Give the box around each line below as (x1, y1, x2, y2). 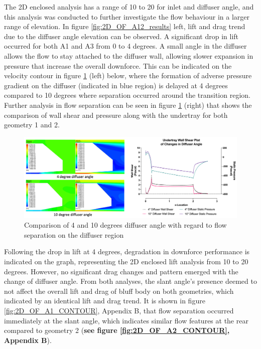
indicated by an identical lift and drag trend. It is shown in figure (4, 295, 205, 306)
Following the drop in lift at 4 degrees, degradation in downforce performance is (4, 246, 250, 257)
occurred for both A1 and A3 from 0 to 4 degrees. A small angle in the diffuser (4, 41, 247, 51)
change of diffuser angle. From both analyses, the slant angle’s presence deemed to (4, 276, 257, 286)
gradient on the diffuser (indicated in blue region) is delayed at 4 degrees (4, 80, 228, 90)
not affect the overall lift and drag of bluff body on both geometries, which (4, 285, 234, 296)
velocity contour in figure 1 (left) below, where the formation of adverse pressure (4, 70, 252, 81)
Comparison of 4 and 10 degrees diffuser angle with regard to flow (24, 220, 227, 230)
